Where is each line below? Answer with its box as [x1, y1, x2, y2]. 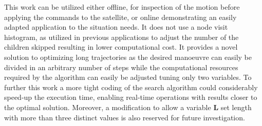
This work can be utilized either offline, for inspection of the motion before [4, 2, 240, 12]
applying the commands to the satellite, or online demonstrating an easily [4, 11, 237, 22]
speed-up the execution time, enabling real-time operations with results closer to [4, 92, 257, 102]
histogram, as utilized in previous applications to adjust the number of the [4, 31, 239, 42]
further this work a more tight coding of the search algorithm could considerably [4, 81, 258, 92]
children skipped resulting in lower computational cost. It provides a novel [4, 41, 238, 52]
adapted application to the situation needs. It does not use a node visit [4, 22, 228, 32]
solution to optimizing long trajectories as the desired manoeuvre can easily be [4, 51, 252, 62]
